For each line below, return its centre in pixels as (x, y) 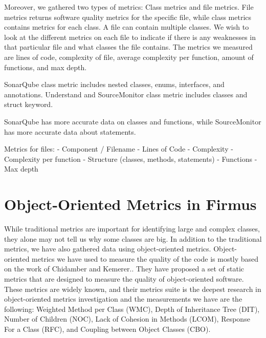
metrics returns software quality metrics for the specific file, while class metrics (128, 17)
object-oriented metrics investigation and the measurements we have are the (123, 299)
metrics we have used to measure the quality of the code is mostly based (145, 258)
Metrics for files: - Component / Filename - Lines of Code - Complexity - (119, 149)
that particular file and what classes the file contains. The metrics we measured (128, 47)
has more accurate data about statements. (70, 131)
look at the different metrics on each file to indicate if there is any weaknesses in (130, 37)
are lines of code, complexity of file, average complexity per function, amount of (129, 57)
